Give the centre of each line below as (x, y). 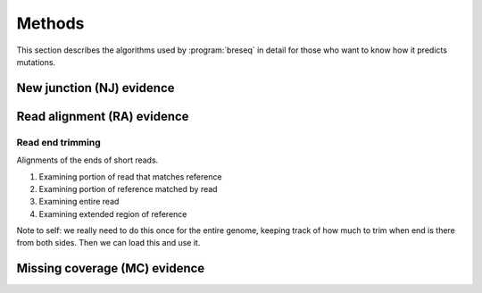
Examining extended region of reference (113, 213)
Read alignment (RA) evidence (103, 116)
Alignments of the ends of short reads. (87, 160)
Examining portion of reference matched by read (128, 188)
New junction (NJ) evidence (96, 88)
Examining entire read (79, 202)
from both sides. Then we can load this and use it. (108, 243)
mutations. (36, 62)
